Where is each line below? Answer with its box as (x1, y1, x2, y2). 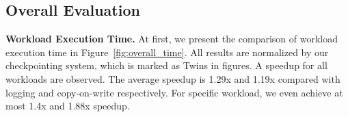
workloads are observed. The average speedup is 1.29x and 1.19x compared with (5, 71, 340, 86)
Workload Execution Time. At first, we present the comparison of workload (5, 31, 338, 46)
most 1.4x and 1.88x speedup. (5, 99, 130, 113)
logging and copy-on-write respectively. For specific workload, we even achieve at (5, 85, 343, 99)
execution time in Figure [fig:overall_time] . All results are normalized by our (5, 44, 329, 59)
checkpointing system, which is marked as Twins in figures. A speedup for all (5, 58, 327, 73)
